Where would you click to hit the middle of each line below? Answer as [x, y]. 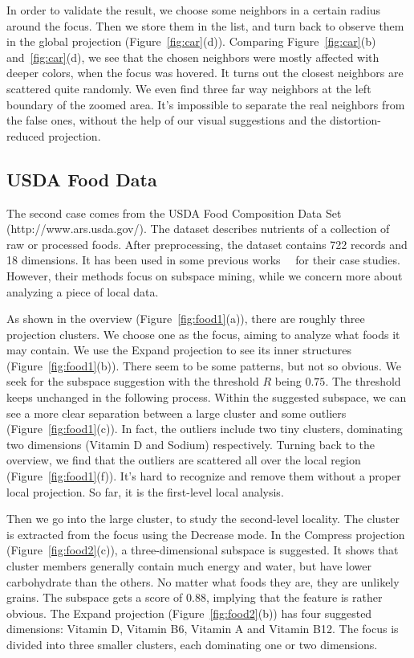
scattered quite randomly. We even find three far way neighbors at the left [189, 88]
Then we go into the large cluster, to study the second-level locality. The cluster [203, 519]
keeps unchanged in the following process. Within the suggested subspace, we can [207, 397]
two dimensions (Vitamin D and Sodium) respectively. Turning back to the [191, 444]
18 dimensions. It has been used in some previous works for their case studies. [203, 260]
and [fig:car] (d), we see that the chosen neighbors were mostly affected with [193, 57]
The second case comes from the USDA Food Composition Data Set [174, 213]
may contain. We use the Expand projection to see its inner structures [179, 350]
